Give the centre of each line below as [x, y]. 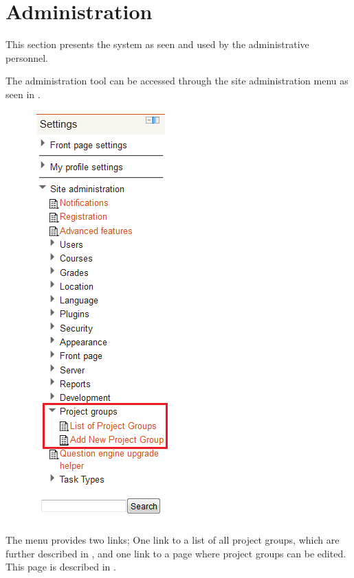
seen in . [23, 94]
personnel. [27, 57]
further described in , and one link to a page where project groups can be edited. [176, 553]
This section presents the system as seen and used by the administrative [157, 44]
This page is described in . [61, 567]
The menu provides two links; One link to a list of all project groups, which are [173, 540]
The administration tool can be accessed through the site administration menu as [177, 81]
